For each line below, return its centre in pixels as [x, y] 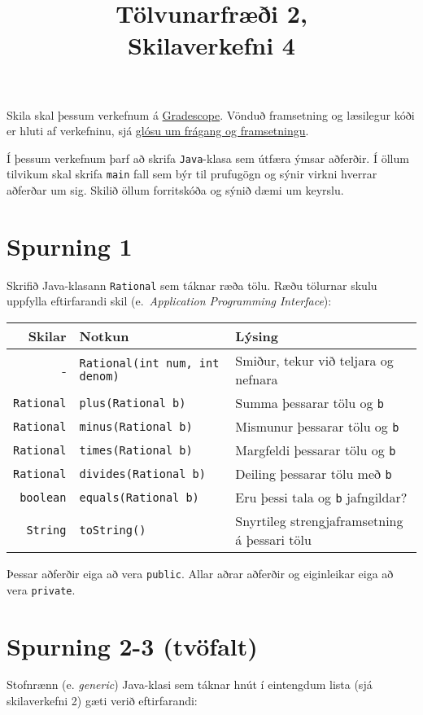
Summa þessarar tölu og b [310, 403]
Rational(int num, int [149, 364]
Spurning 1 [70, 246]
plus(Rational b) [133, 403]
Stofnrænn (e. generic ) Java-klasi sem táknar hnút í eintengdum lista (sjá [190, 684]
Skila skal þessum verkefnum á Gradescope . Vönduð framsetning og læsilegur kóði [211, 114]
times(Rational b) [136, 450]
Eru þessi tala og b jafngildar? [321, 498]
